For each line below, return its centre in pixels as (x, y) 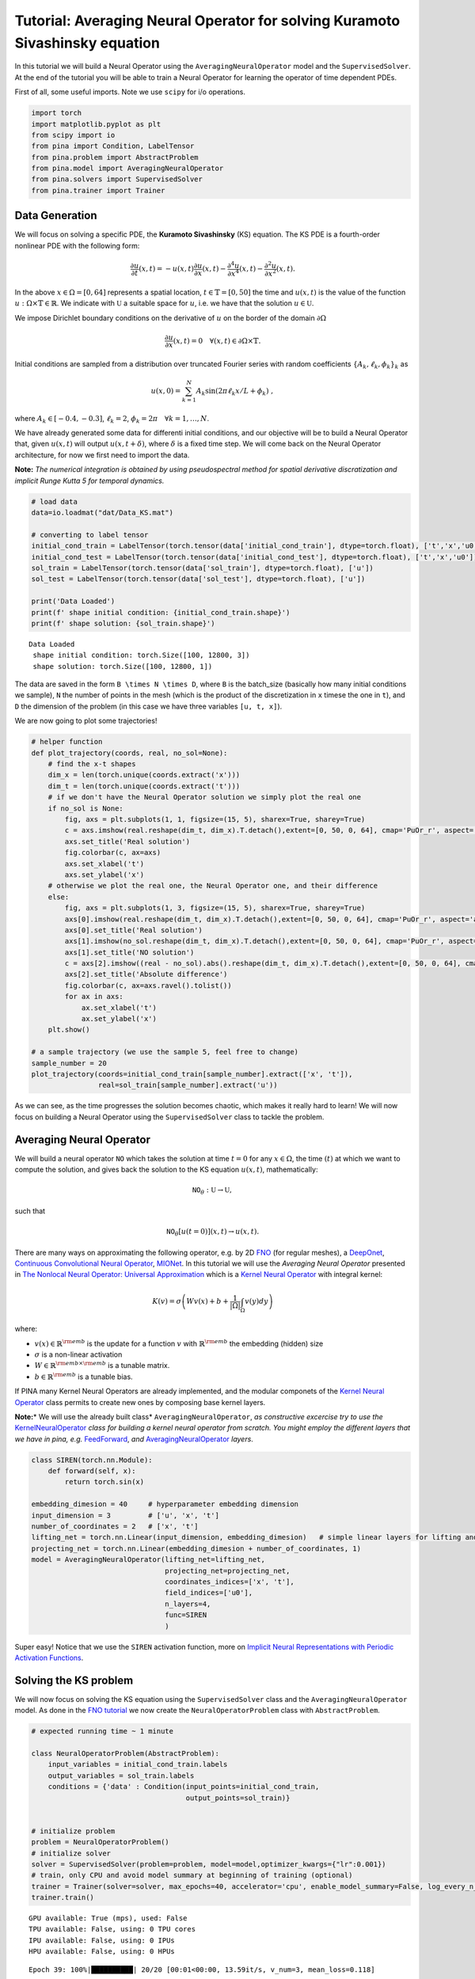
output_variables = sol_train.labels (121, 1776)
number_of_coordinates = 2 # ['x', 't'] (115, 1527)
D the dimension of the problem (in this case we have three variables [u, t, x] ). (148, 706)
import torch (57, 113)
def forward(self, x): (92, 1471)
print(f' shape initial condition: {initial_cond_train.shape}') (161, 612)
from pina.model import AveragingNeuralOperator (127, 169)
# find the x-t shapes (92, 764)
